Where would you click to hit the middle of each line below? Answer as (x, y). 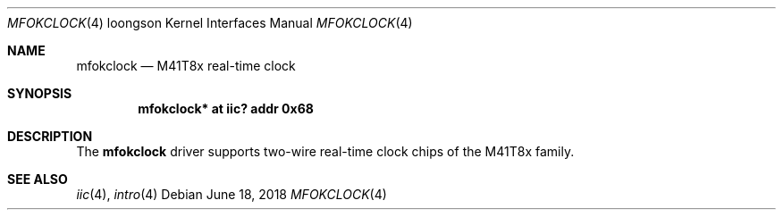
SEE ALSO (38, 179)
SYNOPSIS (40, 93)
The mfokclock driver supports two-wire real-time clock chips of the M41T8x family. (325, 151)
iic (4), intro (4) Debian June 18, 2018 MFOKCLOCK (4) (232, 194)
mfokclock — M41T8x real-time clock (186, 66)
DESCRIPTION (50, 136)
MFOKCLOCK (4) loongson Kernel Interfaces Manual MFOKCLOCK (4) (210, 23)
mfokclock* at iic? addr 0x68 (226, 108)
